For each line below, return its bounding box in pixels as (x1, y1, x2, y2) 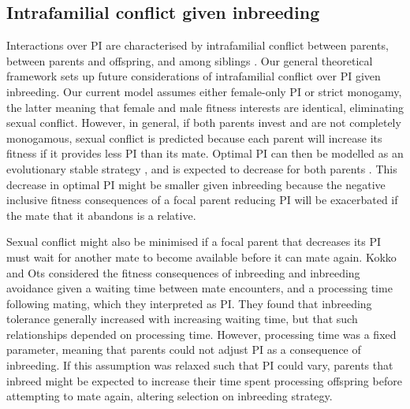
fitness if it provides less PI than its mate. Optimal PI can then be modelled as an (6, 145, 404, 162)
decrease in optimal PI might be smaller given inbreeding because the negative (6, 176, 386, 192)
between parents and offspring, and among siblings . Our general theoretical (6, 52, 373, 69)
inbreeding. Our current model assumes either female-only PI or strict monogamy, (6, 83, 402, 99)
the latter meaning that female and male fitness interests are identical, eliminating (6, 99, 404, 115)
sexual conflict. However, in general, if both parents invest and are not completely (6, 114, 401, 131)
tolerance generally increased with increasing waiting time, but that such (6, 310, 358, 327)
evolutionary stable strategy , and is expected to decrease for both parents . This (6, 160, 397, 177)
